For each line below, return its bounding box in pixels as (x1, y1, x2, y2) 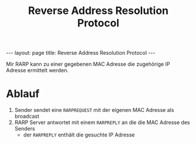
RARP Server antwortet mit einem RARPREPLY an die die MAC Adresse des (14, 119, 190, 126)
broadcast (14, 113, 40, 120)
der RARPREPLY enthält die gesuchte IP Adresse (23, 131, 135, 138)
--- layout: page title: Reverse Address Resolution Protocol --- (6, 50, 156, 57)
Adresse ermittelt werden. (6, 67, 69, 74)
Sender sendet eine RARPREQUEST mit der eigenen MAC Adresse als (14, 107, 174, 114)
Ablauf (6, 87, 40, 100)
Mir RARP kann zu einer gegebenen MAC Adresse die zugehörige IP (6, 61, 170, 68)
